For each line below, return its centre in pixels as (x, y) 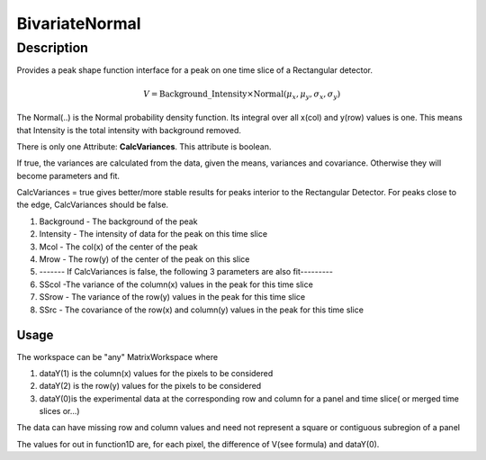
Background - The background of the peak (118, 221)
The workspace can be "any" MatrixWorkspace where (117, 356)
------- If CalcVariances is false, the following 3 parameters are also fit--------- (186, 272)
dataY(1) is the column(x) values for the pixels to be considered (156, 373)
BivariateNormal (79, 23)
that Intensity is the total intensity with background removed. (129, 130)
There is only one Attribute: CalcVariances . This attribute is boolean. (144, 146)
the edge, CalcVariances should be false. (93, 205)
